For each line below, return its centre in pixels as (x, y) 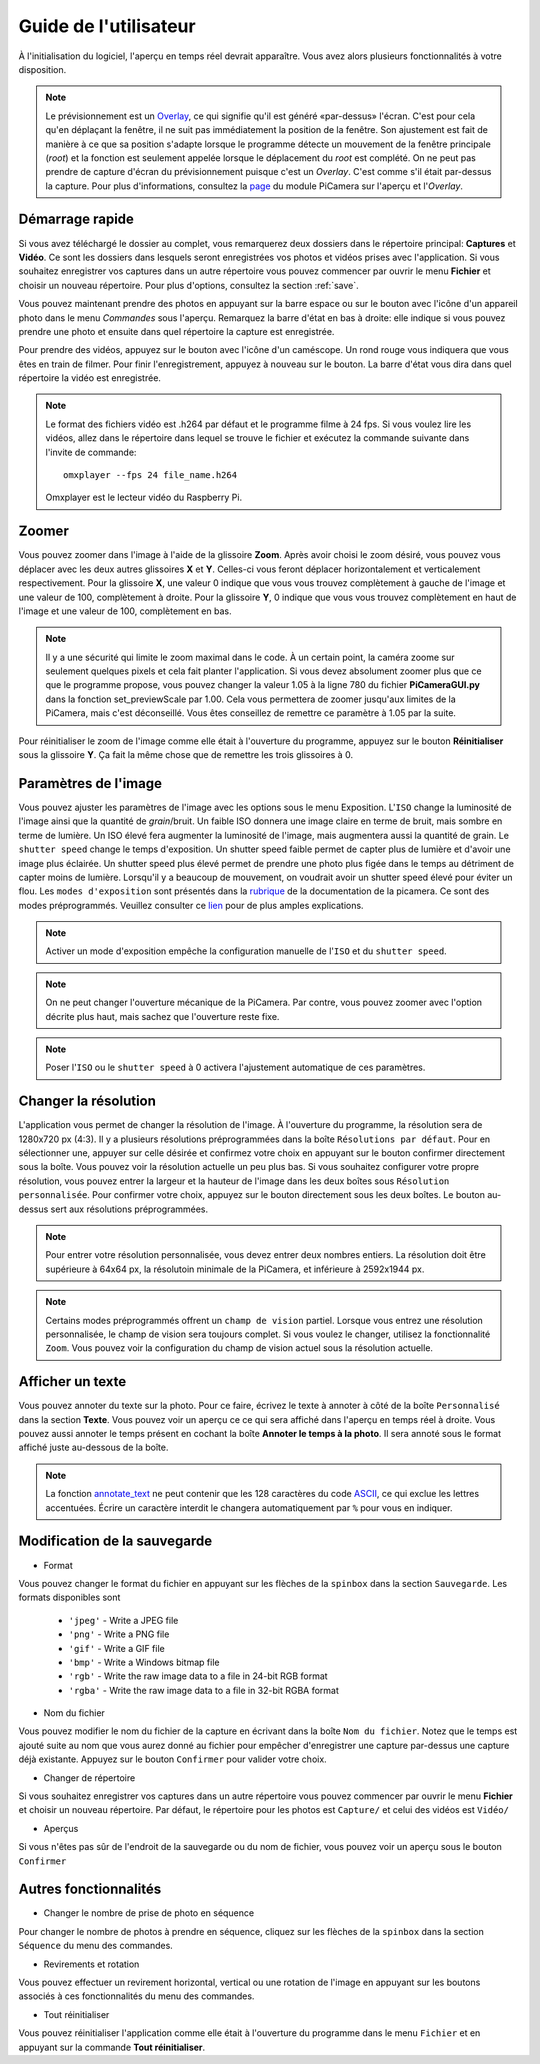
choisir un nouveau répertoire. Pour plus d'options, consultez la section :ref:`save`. (188, 285)
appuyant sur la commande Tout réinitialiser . (112, 2047)
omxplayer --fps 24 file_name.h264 (150, 475)
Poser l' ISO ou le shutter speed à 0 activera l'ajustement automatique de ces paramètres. (235, 1067)
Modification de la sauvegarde (115, 1541)
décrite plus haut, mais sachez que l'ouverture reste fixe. (162, 1016)
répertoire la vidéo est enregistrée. (90, 378)
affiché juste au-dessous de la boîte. (93, 1447)
